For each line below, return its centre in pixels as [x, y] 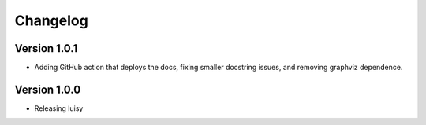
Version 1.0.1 [46, 48]
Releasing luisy [59, 108]
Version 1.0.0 [48, 89]
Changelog [51, 20]
